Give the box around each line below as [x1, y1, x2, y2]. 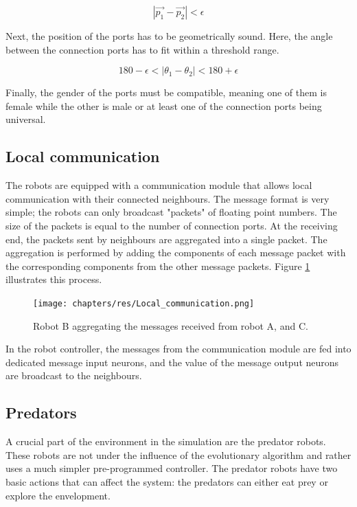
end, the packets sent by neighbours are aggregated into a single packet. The [5, 232, 327, 246]
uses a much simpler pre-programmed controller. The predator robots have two [5, 461, 338, 475]
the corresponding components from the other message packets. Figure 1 [5, 258, 310, 273]
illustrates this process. [5, 272, 102, 286]
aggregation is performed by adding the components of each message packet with [5, 245, 346, 260]
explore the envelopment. [5, 488, 111, 502]
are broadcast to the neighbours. [5, 368, 142, 383]
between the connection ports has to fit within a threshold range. [5, 42, 279, 56]
